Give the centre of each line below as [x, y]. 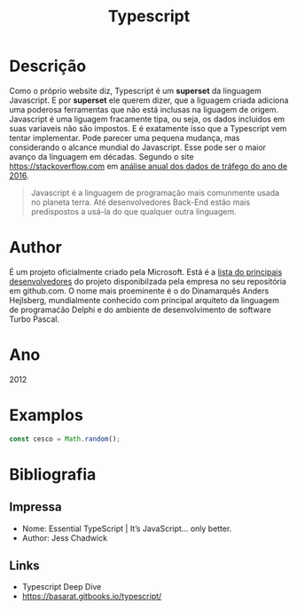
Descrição [48, 66]
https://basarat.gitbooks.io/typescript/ [92, 597]
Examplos [47, 415]
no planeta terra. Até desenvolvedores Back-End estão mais [141, 202]
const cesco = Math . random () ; [65, 439]
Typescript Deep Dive [62, 587]
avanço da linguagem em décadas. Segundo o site [102, 156]
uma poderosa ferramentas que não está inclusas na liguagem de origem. [144, 109]
